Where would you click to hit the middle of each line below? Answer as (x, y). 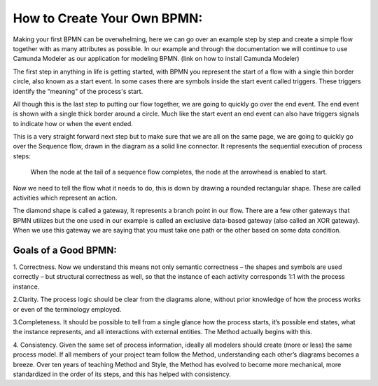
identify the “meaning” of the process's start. (78, 91)
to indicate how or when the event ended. (73, 123)
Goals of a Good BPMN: (65, 250)
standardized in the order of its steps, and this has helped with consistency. (122, 374)
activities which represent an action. (65, 198)
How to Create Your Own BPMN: (108, 18)
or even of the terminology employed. (67, 309)
